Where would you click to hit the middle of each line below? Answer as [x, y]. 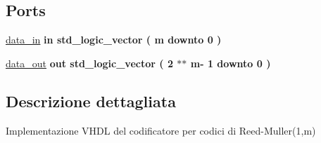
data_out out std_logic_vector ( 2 [89, 63]
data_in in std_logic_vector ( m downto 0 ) [114, 40]
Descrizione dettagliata [91, 101]
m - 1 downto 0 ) [231, 63]
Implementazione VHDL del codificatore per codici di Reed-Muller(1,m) [161, 130]
